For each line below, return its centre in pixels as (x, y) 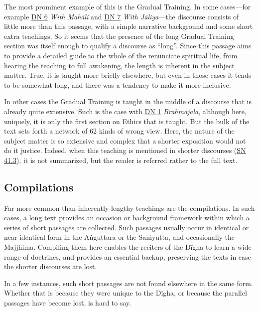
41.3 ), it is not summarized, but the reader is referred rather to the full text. (121, 160)
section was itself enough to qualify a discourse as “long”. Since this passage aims (128, 46)
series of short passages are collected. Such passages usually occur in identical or (127, 227)
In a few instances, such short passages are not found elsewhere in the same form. (129, 283)
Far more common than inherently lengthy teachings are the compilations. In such (129, 208)
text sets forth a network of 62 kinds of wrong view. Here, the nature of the (119, 131)
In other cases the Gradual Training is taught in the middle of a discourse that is (128, 101)
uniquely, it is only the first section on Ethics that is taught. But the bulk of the (127, 121)
